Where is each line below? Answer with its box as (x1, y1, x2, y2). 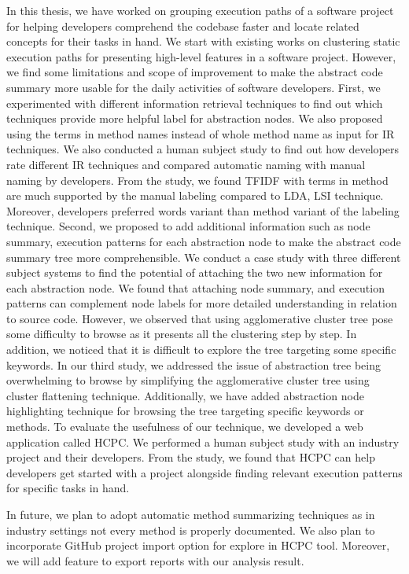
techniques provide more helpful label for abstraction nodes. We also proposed (6, 110, 383, 127)
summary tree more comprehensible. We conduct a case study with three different (6, 248, 401, 265)
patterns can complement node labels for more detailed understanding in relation (6, 295, 397, 311)
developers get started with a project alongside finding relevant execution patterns (6, 464, 403, 480)
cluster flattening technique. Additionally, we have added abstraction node (6, 387, 364, 403)
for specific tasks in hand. (6, 480, 130, 496)
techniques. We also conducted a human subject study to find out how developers (6, 141, 399, 157)
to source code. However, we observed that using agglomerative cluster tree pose (6, 310, 393, 326)
